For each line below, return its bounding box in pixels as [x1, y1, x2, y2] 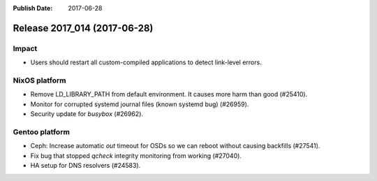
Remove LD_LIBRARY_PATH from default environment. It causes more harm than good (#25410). [30, 90, 308, 99]
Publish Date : [13, 4, 53, 12]
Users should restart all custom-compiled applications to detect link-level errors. [30, 58, 262, 66]
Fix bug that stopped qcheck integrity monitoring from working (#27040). [30, 151, 242, 160]
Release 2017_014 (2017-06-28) [13, 22, 154, 34]
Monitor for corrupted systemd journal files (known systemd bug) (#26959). [30, 100, 249, 108]
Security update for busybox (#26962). [30, 110, 143, 118]
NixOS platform [13, 75, 66, 85]
